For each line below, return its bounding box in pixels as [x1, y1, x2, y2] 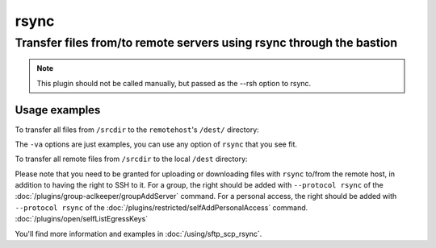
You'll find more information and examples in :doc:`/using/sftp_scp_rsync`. [15, 229, 262, 238]
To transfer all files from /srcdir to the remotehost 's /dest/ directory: [15, 125, 260, 134]
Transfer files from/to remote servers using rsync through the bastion [15, 35, 398, 50]
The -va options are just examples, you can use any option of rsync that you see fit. [15, 139, 298, 149]
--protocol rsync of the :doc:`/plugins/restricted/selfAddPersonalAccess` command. [15, 202, 308, 213]
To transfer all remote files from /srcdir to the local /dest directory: [15, 154, 248, 164]
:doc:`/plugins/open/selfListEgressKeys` [15, 214, 149, 224]
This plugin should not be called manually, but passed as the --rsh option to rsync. [36, 78, 312, 88]
